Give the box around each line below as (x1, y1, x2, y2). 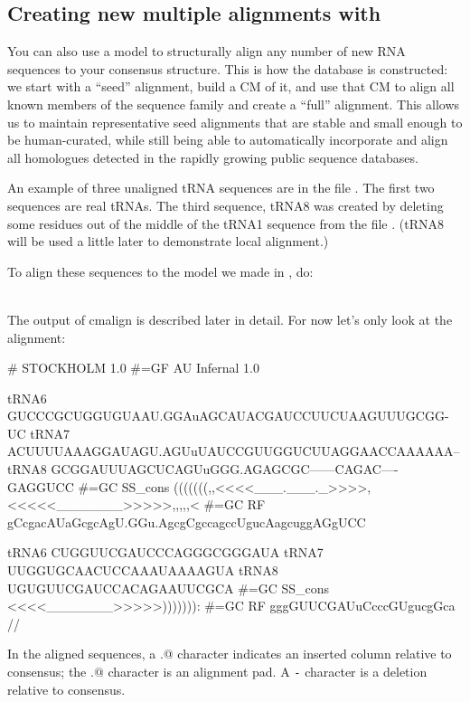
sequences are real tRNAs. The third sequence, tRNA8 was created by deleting (7, 195, 444, 214)
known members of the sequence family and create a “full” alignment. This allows (7, 94, 460, 113)
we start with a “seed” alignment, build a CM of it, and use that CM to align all (7, 77, 455, 96)
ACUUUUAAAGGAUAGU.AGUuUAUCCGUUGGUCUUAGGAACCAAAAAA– (7, 441, 460, 460)
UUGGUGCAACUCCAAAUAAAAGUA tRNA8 (7, 561, 278, 580)
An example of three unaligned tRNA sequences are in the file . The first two (7, 178, 435, 197)
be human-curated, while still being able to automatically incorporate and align (7, 130, 448, 149)
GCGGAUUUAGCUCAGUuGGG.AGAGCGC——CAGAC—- (51, 460, 399, 479)
